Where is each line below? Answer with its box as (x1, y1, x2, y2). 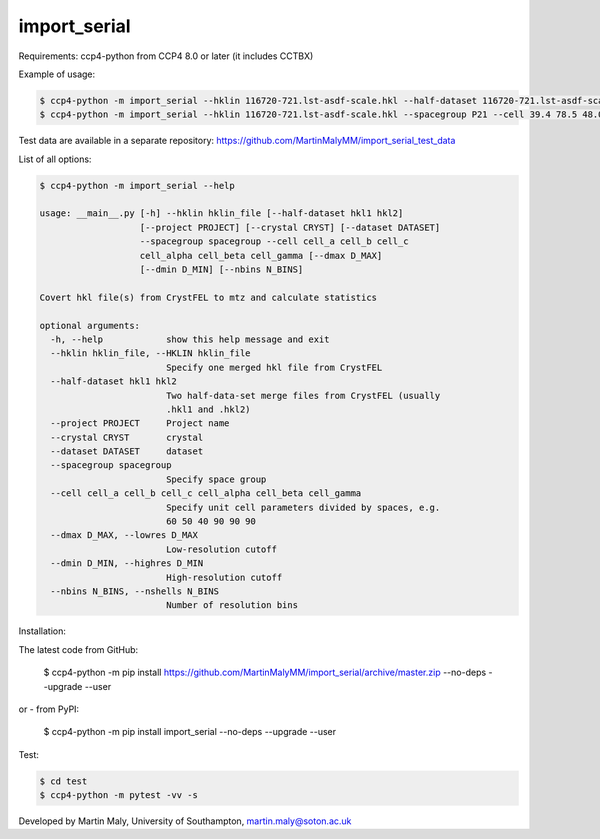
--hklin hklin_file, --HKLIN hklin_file (50, 348, 251, 359)
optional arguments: (39, 320, 140, 331)
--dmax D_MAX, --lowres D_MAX (50, 530, 199, 541)
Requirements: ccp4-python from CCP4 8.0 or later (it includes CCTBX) (18, 50, 314, 62)
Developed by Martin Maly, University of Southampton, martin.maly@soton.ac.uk (18, 815, 352, 827)
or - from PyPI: (18, 703, 80, 715)
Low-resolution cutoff (165, 543, 277, 555)
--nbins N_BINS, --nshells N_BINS (50, 586, 220, 597)
